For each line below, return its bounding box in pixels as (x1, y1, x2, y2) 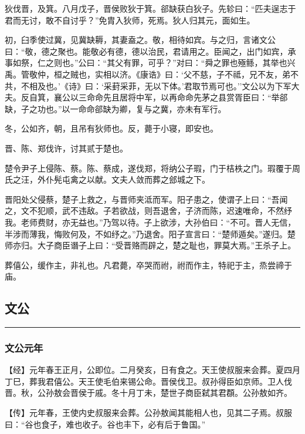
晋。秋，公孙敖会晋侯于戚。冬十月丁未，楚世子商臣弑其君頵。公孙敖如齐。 (5, 386, 292, 399)
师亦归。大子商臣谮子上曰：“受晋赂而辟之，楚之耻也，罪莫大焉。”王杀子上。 (5, 239, 296, 251)
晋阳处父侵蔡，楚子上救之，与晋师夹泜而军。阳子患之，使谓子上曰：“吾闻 (5, 193, 288, 205)
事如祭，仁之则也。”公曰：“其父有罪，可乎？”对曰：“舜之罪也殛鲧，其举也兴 (5, 56, 296, 69)
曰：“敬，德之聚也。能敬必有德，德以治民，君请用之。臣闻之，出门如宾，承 (5, 45, 296, 57)
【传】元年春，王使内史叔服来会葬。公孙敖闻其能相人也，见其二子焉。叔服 (5, 406, 292, 419)
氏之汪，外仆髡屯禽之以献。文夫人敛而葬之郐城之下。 (5, 173, 210, 186)
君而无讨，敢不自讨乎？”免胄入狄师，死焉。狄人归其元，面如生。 (5, 14, 255, 26)
